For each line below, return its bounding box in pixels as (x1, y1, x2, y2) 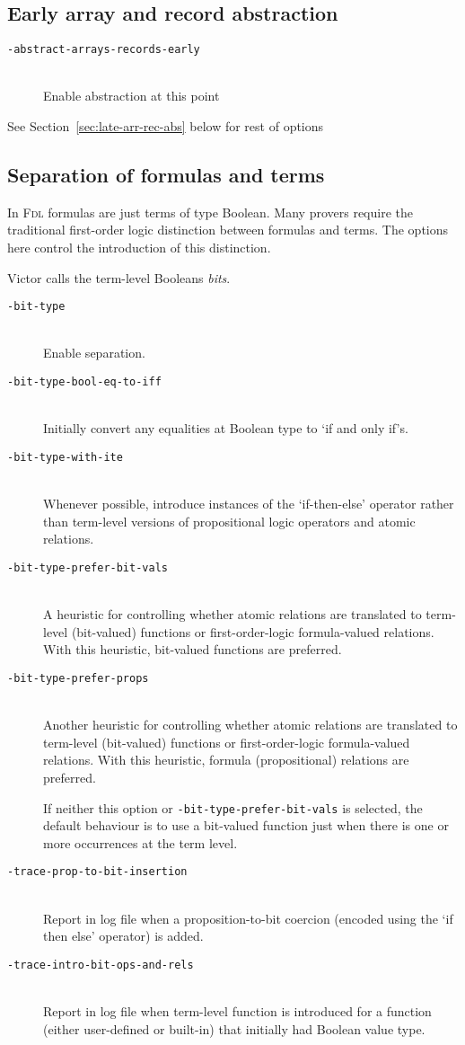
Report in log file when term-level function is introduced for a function (43, 1002, 432, 1021)
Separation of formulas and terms (7, 161, 325, 189)
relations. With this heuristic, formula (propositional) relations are (43, 750, 409, 769)
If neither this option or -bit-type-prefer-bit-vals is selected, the (43, 798, 423, 817)
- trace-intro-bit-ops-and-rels (7, 958, 194, 971)
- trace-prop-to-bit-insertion (7, 865, 188, 879)
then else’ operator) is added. (43, 926, 204, 945)
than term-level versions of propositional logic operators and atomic (43, 511, 416, 530)
